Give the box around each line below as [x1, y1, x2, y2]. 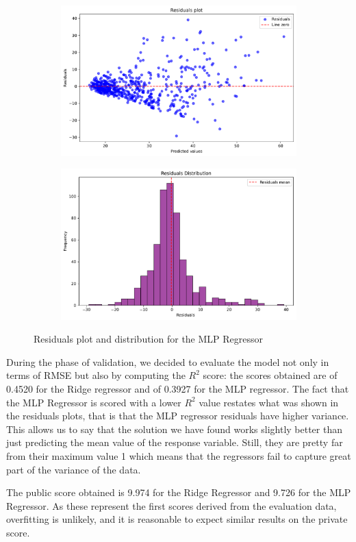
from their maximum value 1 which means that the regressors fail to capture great [6, 449, 351, 463]
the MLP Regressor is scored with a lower [6, 395, 181, 409]
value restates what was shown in [199, 395, 339, 409]
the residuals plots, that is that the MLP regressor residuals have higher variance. [6, 408, 349, 423]
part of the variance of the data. [6, 462, 141, 476]
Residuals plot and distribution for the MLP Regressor [34, 332, 264, 346]
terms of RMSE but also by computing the [6, 368, 186, 382]
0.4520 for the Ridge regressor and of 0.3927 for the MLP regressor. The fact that [6, 382, 349, 396]
